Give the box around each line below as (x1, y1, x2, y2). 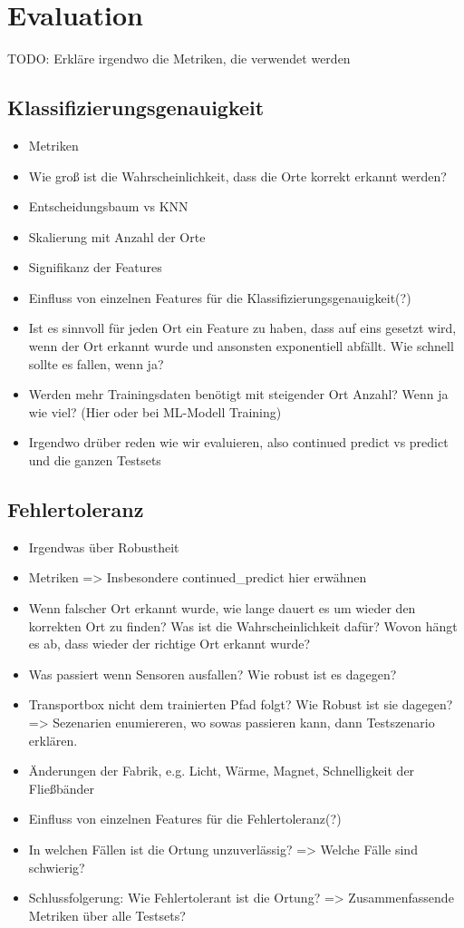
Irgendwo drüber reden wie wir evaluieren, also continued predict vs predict (28, 433, 449, 452)
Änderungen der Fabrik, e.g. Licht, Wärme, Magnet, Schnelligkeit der (28, 761, 415, 780)
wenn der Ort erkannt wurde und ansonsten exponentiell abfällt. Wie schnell (28, 337, 454, 356)
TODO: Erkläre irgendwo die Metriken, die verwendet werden (7, 49, 351, 68)
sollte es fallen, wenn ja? (28, 354, 164, 373)
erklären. (28, 730, 78, 749)
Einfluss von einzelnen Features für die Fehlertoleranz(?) (28, 809, 342, 828)
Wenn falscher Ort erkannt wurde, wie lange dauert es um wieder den (28, 599, 416, 618)
